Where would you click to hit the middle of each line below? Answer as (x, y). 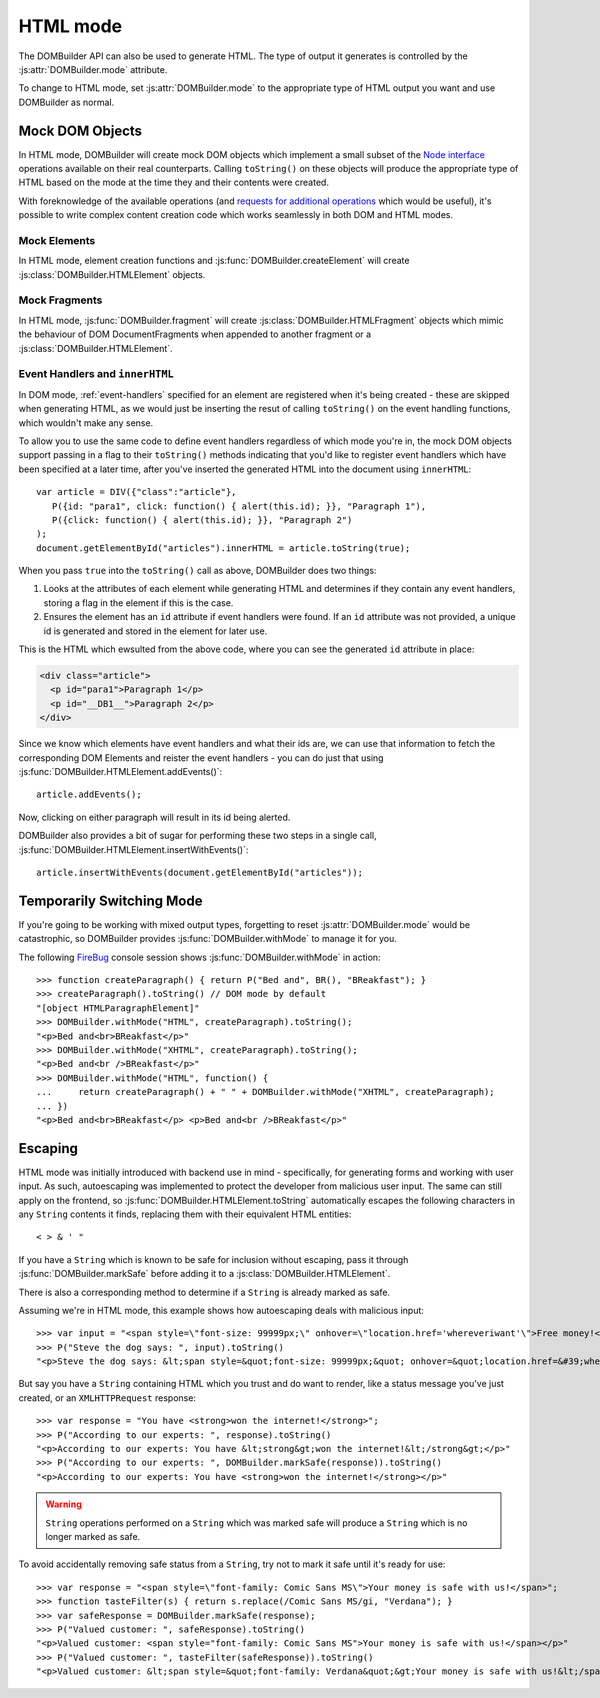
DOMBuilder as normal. (66, 102)
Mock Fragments (60, 300)
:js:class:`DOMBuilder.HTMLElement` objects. (112, 274)
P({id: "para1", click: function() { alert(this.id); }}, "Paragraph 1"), (239, 506)
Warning (63, 1504)
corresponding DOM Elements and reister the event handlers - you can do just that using (201, 757)
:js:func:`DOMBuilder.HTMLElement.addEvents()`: (120, 771)
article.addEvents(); (89, 794)
